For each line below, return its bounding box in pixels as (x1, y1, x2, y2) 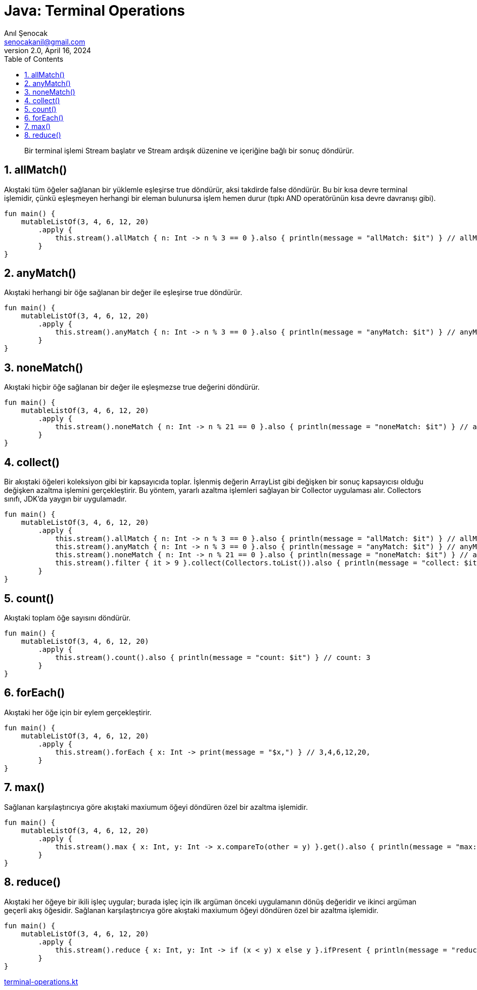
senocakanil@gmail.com (4, 37, 85, 46)
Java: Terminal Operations (4, 2, 185, 19)
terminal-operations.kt (4, 977, 78, 986)
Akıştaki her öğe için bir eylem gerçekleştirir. (4, 708, 152, 717)
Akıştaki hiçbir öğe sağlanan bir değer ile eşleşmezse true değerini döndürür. (4, 383, 260, 392)
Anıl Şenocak (4, 28, 48, 37)
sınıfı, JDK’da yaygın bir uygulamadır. (4, 494, 127, 504)
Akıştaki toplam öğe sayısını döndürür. (4, 613, 131, 622)
